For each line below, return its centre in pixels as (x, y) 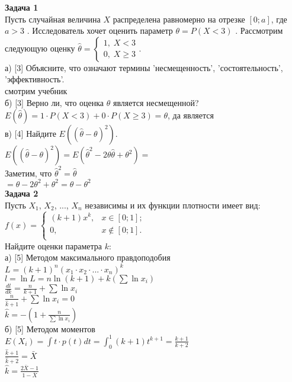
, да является (190, 115)
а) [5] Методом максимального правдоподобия (88, 257)
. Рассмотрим (259, 31)
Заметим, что (28, 173)
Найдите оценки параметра (54, 245)
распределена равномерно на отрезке (179, 19)
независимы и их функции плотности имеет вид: (173, 205)
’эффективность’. (35, 79)
